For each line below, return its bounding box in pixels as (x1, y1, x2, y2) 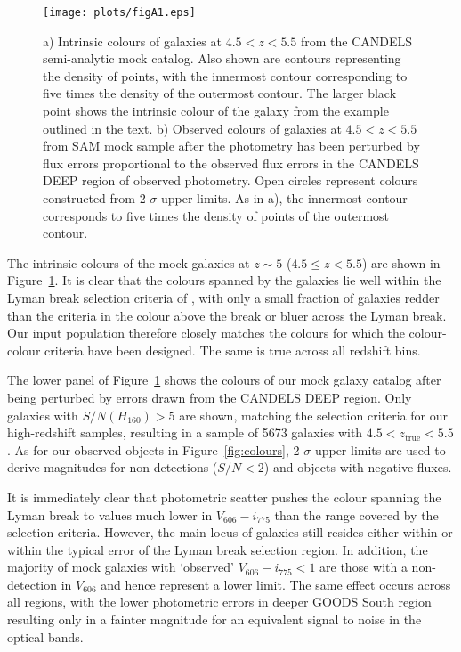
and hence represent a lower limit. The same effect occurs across (101, 575, 451, 593)
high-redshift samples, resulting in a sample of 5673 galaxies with (7, 423, 363, 442)
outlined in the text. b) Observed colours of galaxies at (43, 118, 342, 137)
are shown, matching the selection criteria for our (179, 405, 448, 424)
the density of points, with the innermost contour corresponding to (43, 66, 408, 85)
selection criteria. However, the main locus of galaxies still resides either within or (7, 523, 453, 542)
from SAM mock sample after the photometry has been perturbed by (43, 136, 420, 155)
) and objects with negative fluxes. (263, 458, 452, 477)
